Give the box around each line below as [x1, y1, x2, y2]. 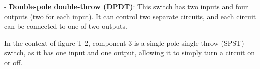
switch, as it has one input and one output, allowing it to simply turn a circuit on [4, 47, 255, 58]
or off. [4, 57, 23, 67]
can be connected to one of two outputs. [4, 21, 127, 31]
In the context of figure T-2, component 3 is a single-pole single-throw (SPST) [4, 37, 244, 48]
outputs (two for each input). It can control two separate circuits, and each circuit [4, 11, 256, 21]
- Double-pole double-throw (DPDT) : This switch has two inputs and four [4, 1, 248, 11]
